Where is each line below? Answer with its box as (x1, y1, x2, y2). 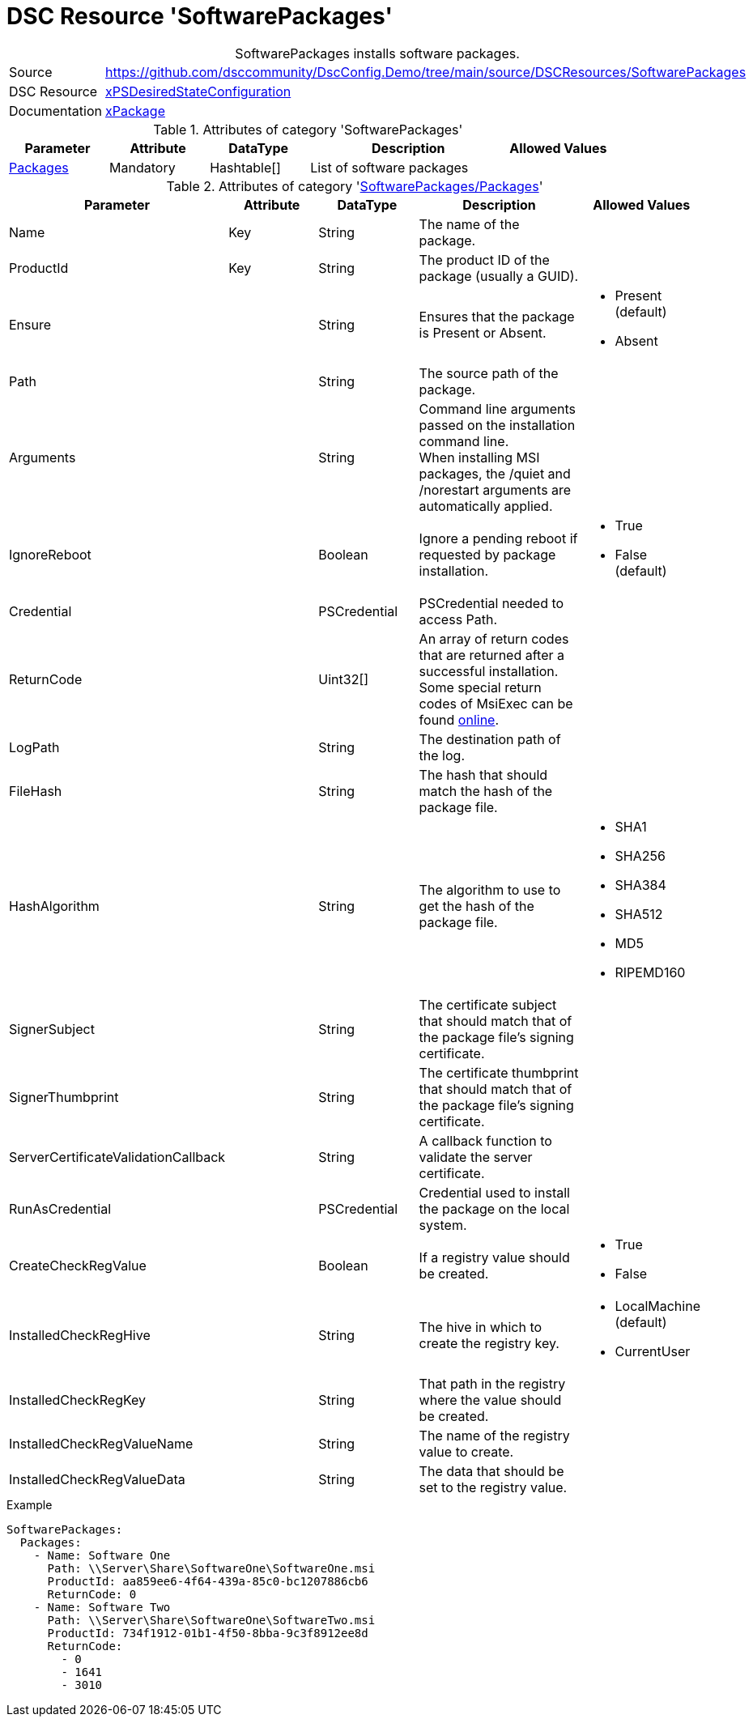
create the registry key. (419, 1334, 559, 1351)
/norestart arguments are (419, 481, 572, 498)
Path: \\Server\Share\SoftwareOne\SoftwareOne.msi (47, 1561, 376, 1575)
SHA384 (615, 876, 666, 893)
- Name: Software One (33, 1548, 171, 1562)
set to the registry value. (419, 1478, 568, 1495)
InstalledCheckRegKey (9, 1391, 147, 1408)
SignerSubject (9, 1020, 95, 1037)
